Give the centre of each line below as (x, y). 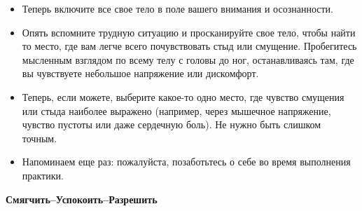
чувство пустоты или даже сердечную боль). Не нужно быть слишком (172, 124)
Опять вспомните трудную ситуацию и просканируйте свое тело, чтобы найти (189, 32)
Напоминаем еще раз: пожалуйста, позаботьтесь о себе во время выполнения (186, 162)
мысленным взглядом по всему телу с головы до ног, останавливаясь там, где (188, 59)
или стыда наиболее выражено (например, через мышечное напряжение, (176, 110)
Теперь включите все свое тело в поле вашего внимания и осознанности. (177, 8)
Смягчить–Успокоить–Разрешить (82, 199)
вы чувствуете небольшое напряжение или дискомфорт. (140, 73)
